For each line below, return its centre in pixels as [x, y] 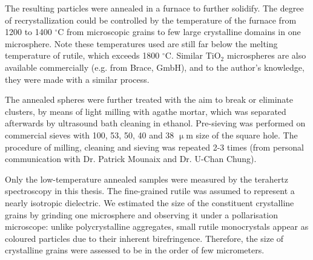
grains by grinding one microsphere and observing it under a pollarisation [141, 214]
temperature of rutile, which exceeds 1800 [82, 55]
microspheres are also [266, 55]
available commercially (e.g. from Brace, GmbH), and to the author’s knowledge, [155, 67]
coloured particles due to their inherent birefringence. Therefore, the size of [144, 238]
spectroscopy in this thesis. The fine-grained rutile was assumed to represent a [150, 191]
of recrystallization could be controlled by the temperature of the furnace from [151, 20]
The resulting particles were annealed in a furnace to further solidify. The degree [154, 8]
